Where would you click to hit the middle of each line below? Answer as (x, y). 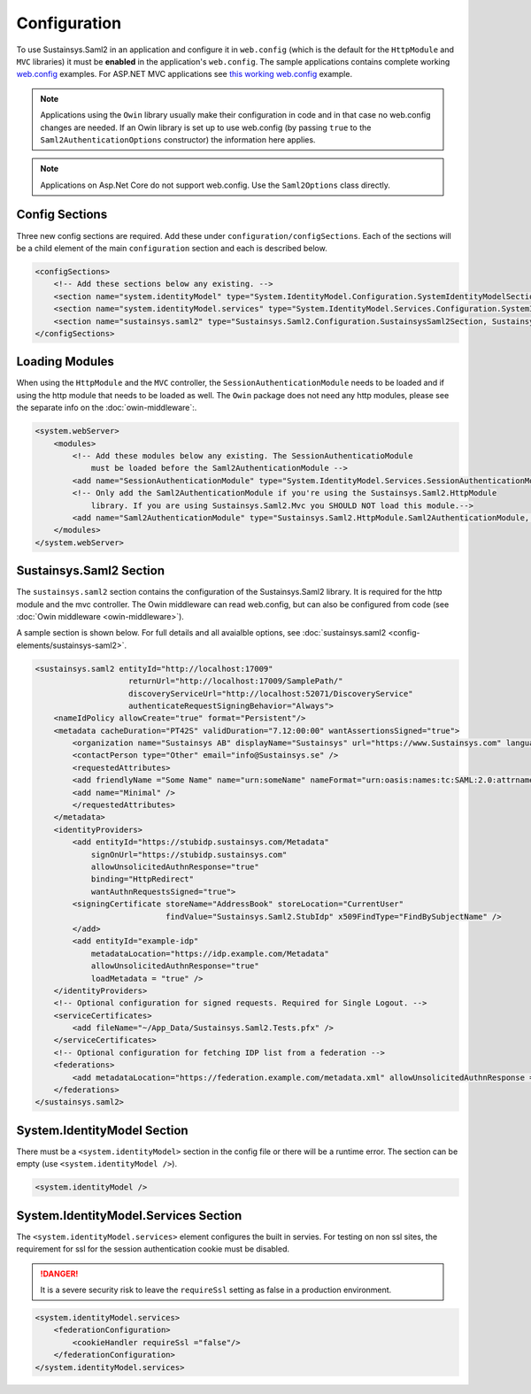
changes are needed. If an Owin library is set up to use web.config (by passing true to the (206, 127)
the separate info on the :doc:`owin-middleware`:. (107, 408)
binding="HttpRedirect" (142, 879)
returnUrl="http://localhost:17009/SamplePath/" (236, 681)
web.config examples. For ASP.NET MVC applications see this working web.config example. (185, 74)
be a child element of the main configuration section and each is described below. (172, 248)
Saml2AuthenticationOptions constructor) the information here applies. (178, 139)
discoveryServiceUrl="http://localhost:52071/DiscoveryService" (271, 693)
